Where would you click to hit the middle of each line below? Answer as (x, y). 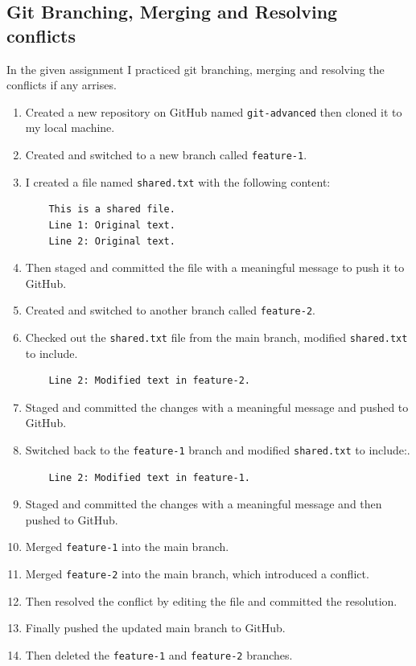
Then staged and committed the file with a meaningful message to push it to (215, 267)
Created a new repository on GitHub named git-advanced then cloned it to (214, 111)
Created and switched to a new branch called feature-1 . (166, 155)
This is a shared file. (112, 210)
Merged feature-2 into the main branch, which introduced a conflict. (197, 574)
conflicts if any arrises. (62, 85)
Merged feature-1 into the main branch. (127, 547)
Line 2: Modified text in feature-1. (149, 477)
